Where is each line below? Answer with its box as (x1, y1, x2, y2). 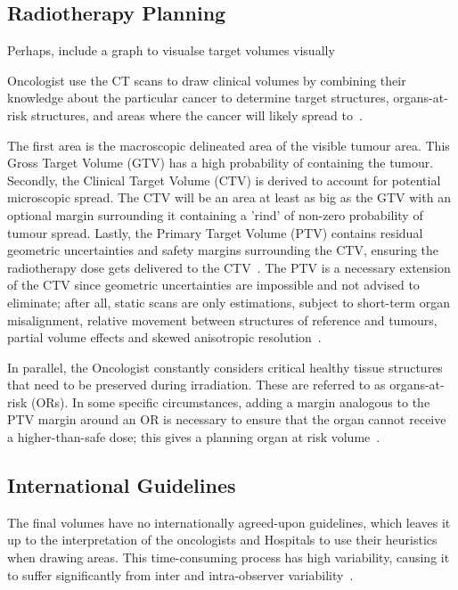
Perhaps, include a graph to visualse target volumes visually (7, 41, 335, 60)
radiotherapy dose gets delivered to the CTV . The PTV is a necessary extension (7, 258, 451, 276)
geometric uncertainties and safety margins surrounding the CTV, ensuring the (7, 241, 439, 259)
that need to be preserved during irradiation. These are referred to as (7, 375, 386, 394)
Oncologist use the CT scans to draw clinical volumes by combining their (7, 70, 406, 89)
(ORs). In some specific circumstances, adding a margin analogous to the (30, 392, 430, 411)
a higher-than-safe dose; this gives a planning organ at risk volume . (7, 428, 380, 447)
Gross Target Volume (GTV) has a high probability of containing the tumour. (7, 153, 434, 172)
